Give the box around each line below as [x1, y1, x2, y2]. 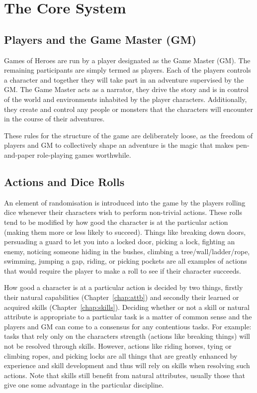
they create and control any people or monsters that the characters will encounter [4, 103, 253, 114]
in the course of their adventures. [4, 113, 105, 124]
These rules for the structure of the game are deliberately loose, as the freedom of [4, 130, 253, 140]
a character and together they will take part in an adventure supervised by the [4, 74, 244, 85]
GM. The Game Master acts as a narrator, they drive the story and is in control [4, 84, 249, 95]
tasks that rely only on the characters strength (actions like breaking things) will [4, 331, 250, 341]
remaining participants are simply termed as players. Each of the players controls [4, 65, 251, 75]
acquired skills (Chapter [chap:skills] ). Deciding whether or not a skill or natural [4, 301, 250, 312]
